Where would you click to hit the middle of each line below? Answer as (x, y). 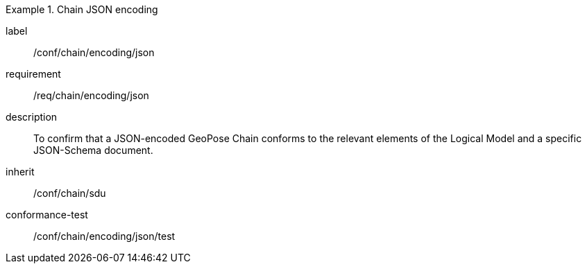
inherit (20, 172)
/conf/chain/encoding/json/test (104, 236)
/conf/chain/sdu (70, 193)
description (32, 117)
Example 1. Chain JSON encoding (82, 9)
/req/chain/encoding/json (91, 95)
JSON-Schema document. (93, 150)
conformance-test (47, 215)
